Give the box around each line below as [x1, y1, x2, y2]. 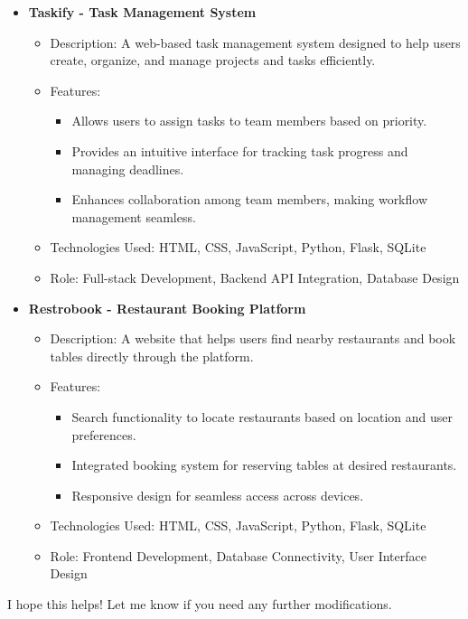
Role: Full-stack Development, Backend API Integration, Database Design [50, 267, 460, 286]
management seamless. [71, 207, 196, 226]
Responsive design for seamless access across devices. [71, 485, 364, 504]
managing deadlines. [71, 159, 184, 178]
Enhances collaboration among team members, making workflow [71, 190, 428, 209]
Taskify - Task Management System [28, 3, 257, 21]
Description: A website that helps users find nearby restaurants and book [50, 329, 456, 348]
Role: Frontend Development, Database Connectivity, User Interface [50, 546, 426, 565]
